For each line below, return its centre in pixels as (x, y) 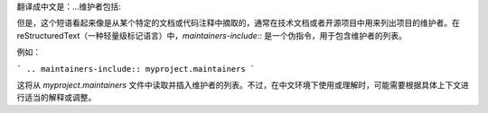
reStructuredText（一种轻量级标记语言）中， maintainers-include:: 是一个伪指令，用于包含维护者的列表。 (211, 35)
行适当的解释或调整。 (56, 98)
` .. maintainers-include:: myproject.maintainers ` (136, 69)
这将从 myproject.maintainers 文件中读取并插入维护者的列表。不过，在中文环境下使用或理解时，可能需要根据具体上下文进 (243, 84)
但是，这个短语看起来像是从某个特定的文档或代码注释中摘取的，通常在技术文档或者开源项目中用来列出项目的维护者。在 (238, 23)
